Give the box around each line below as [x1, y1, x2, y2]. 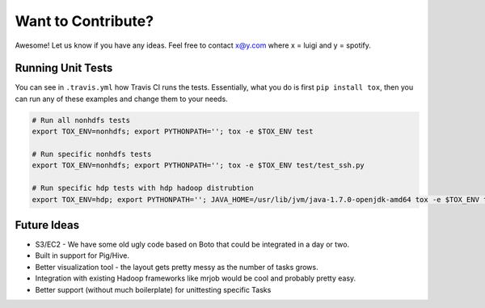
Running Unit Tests [15, 61, 113, 75]
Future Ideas [15, 218, 80, 232]
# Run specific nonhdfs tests [32, 150, 152, 158]
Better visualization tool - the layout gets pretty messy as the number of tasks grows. [35, 262, 318, 272]
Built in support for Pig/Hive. [35, 251, 129, 260]
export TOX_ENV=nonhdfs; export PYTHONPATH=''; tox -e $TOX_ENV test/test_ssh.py [32, 161, 365, 170]
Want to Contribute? [15, 12, 154, 30]
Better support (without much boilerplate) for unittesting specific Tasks [35, 285, 272, 294]
